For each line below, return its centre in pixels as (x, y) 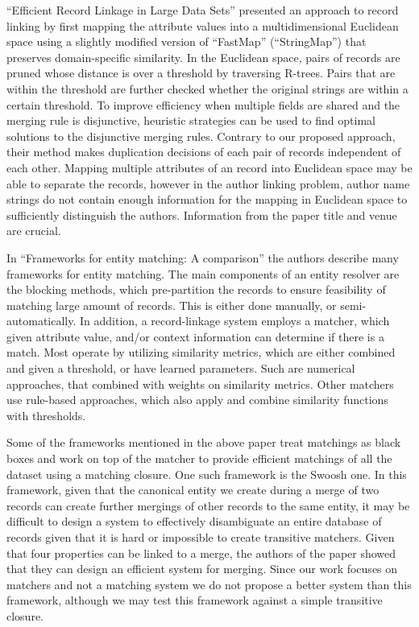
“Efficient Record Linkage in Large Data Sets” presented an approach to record (203, 10)
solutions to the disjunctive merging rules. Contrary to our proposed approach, (201, 136)
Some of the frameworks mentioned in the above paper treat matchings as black (204, 442)
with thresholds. (46, 415)
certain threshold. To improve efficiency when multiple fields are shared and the (203, 104)
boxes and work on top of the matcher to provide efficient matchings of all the (199, 458)
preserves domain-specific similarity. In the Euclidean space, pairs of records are (203, 57)
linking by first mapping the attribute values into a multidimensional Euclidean (203, 25)
